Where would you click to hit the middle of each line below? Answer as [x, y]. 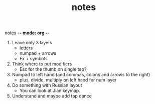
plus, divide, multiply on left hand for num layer [68, 80]
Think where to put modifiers [42, 64]
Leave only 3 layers [32, 43]
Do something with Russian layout [47, 85]
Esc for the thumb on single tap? [53, 69]
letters [26, 48]
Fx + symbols [33, 59]
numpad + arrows [38, 53]
